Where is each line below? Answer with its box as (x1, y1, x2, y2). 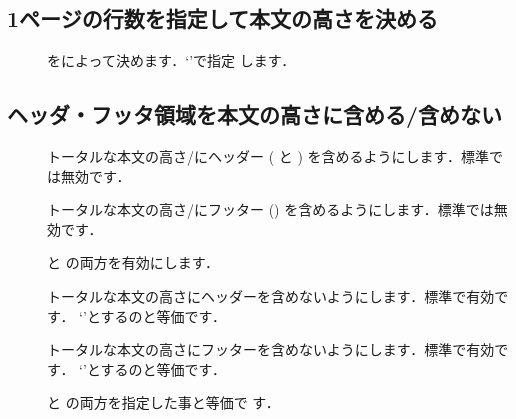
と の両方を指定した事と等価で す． (47, 392, 280, 413)
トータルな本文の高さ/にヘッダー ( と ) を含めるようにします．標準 (47, 146, 489, 166)
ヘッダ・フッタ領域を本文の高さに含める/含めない (7, 99, 503, 130)
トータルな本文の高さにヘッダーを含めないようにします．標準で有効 (47, 285, 495, 306)
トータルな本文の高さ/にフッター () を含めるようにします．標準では (47, 199, 494, 220)
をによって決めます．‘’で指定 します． (47, 50, 296, 71)
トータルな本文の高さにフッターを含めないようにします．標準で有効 (47, 339, 495, 360)
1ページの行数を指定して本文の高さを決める (7, 3, 439, 34)
